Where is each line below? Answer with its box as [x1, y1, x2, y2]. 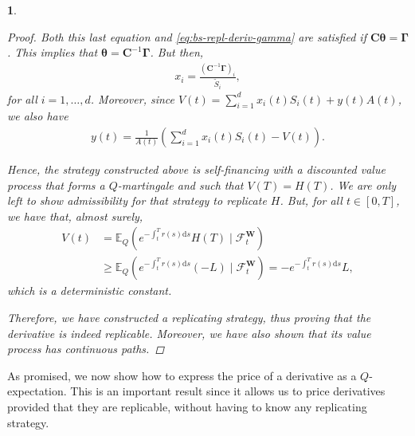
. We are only [330, 176, 397, 193]
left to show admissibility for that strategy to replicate [7, 192, 267, 209]
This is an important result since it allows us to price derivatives [70, 383, 386, 399]
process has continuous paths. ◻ [7, 340, 165, 357]
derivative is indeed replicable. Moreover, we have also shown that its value [7, 324, 371, 341]
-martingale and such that [117, 176, 244, 193]
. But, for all [280, 192, 343, 209]
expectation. [7, 383, 67, 399]
